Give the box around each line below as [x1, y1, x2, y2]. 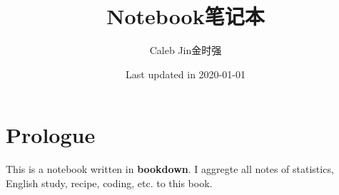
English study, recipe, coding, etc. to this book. [6, 175, 213, 190]
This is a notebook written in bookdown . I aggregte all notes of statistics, [6, 162, 334, 176]
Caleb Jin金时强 [149, 43, 222, 58]
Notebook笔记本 [106, 1, 265, 31]
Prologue [6, 120, 96, 149]
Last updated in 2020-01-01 [126, 66, 246, 81]
